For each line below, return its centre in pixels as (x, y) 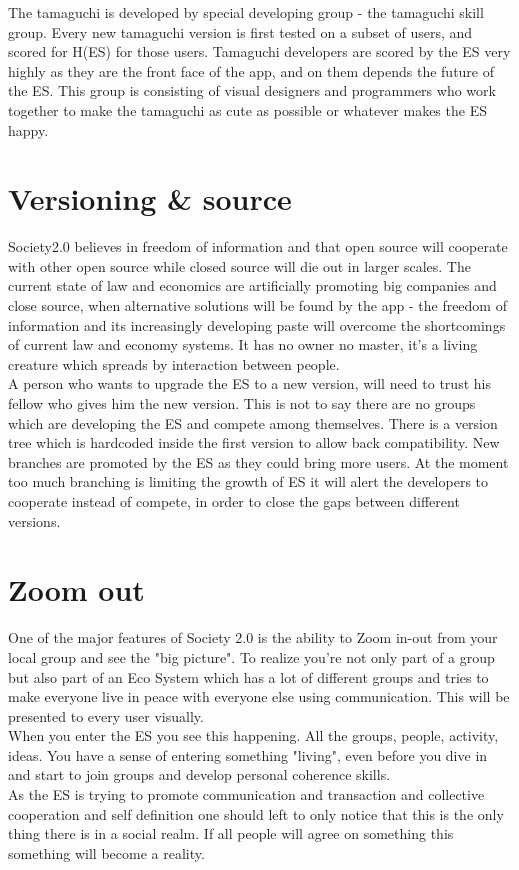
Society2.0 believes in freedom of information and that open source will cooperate (258, 246)
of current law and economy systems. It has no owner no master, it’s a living (243, 344)
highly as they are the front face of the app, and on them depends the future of (251, 70)
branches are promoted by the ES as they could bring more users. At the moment (258, 461)
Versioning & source (150, 198)
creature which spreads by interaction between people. (174, 363)
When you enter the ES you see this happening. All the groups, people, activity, (253, 735)
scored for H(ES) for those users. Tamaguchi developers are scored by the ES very (259, 51)
